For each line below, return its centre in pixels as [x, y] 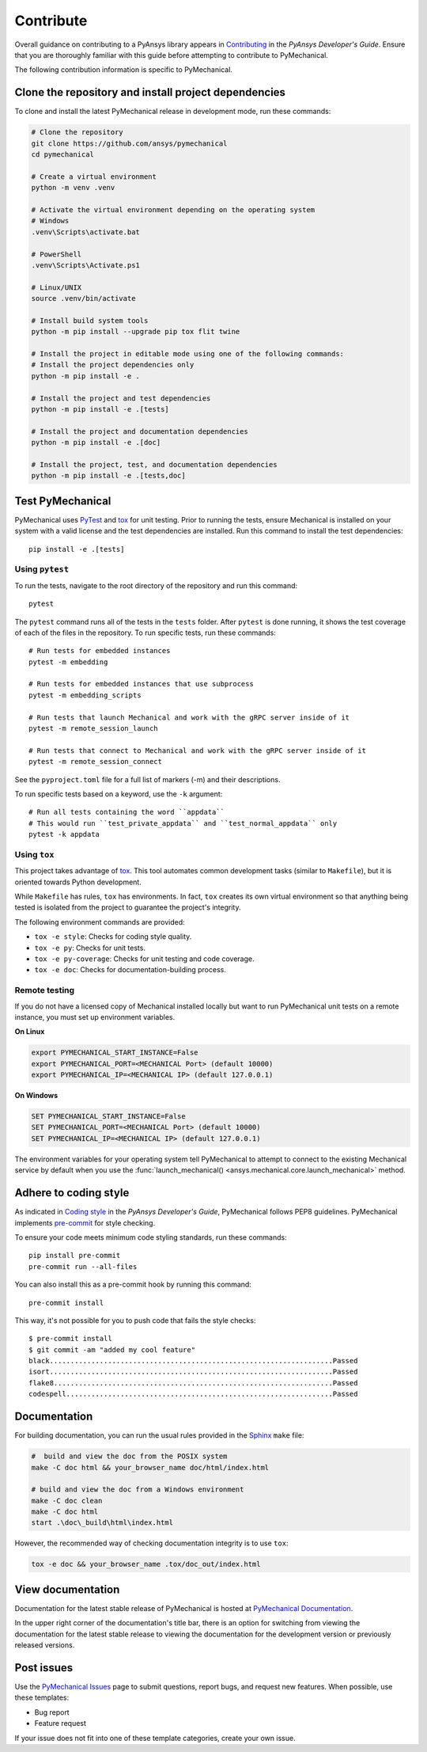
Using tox [34, 854]
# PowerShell [57, 254]
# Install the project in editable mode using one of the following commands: [187, 354]
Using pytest [42, 569]
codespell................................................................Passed [193, 1394]
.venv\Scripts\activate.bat [85, 232]
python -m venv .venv [73, 188]
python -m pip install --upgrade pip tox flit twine [136, 332]
